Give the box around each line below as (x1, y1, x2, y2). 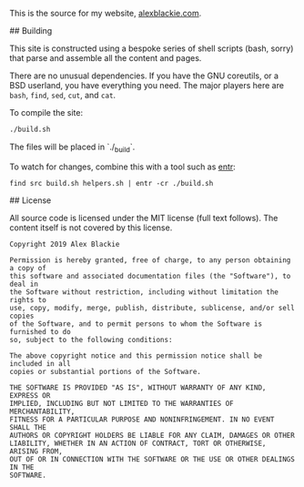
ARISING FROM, (9, 446, 64, 456)
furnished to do (9, 327, 71, 336)
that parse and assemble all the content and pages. (9, 53, 202, 63)
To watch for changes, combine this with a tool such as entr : (9, 161, 237, 172)
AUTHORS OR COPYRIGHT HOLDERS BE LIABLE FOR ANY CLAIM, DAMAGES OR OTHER (9, 431, 296, 440)
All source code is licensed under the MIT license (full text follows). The (9, 212, 279, 223)
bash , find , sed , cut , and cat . (9, 90, 117, 100)
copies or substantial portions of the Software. (9, 367, 202, 376)
